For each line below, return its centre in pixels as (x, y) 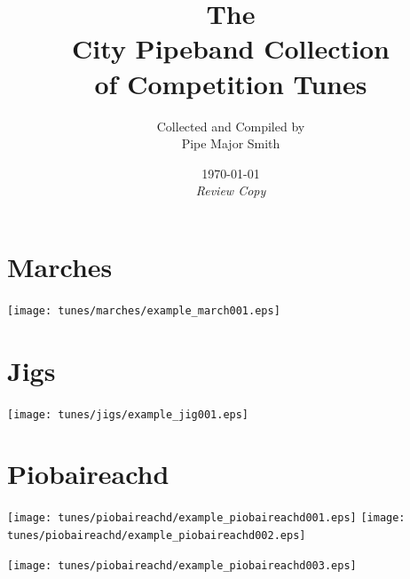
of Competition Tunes (231, 83)
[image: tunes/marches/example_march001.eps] (144, 310)
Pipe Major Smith (231, 143)
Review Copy (231, 190)
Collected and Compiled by (231, 126)
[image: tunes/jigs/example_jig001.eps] (128, 414)
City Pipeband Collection (231, 48)
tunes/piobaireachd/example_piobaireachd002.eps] (157, 536)
